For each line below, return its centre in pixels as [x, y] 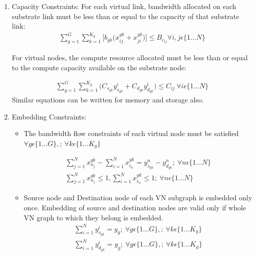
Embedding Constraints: [49, 116]
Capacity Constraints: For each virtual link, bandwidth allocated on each [124, 6]
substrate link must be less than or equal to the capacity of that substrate [125, 16]
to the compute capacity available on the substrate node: [99, 67]
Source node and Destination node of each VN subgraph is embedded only [138, 198]
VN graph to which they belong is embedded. [93, 217]
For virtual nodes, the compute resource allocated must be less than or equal [130, 57]
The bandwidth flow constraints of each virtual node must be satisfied [131, 133]
